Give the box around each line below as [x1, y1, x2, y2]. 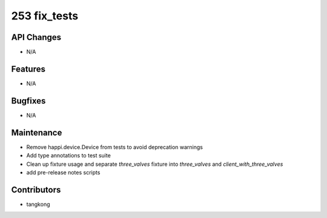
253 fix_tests [11, 9, 79, 22]
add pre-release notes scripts [26, 168, 101, 176]
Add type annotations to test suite [26, 152, 111, 159]
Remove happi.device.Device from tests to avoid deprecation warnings [26, 143, 203, 151]
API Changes [11, 32, 62, 42]
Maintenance [11, 127, 62, 137]
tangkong [26, 200, 50, 208]
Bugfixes [11, 96, 46, 106]
